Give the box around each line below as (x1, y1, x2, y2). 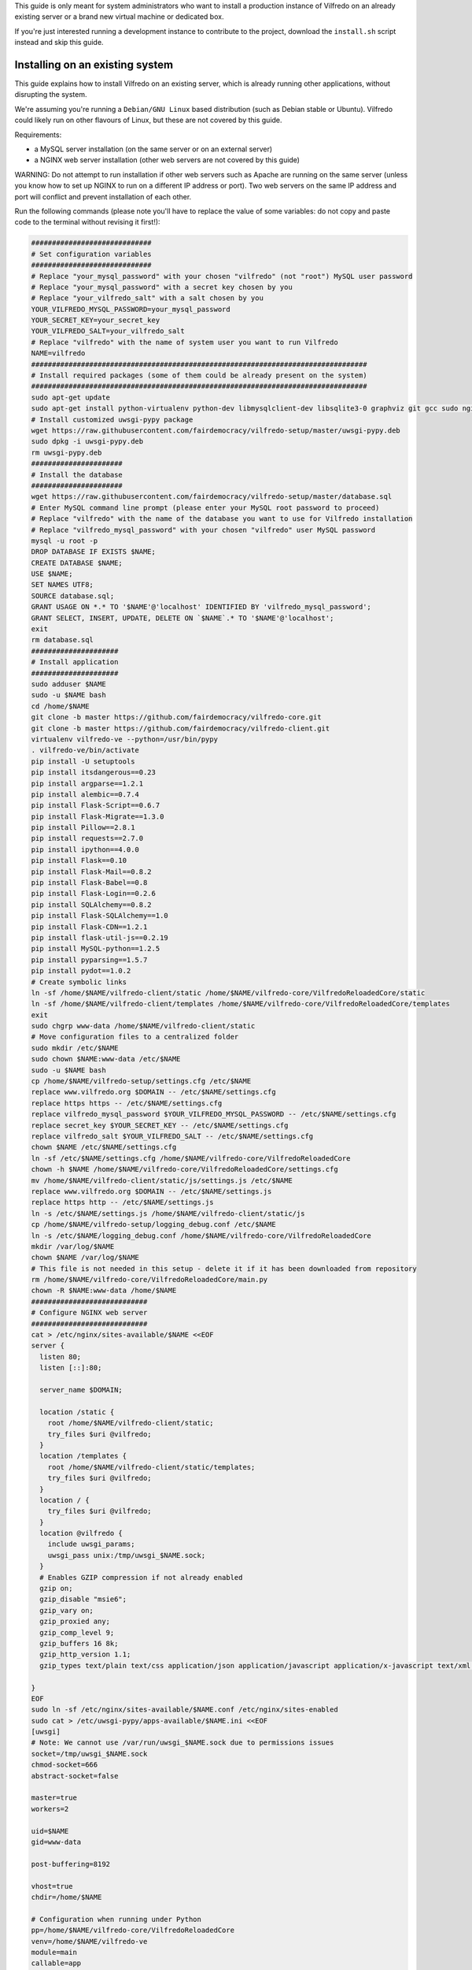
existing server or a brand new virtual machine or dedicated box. (14, 12, 224, 21)
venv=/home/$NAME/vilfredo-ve (31, 1937, 148, 1946)
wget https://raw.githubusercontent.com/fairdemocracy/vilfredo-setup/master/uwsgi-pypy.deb (31, 426, 400, 435)
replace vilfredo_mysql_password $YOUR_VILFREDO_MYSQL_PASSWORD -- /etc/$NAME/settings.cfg (31, 1110, 396, 1119)
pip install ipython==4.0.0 (31, 845, 139, 854)
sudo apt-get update (31, 392, 110, 402)
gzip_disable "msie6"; (39, 1595, 127, 1604)
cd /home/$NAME (31, 701, 90, 711)
